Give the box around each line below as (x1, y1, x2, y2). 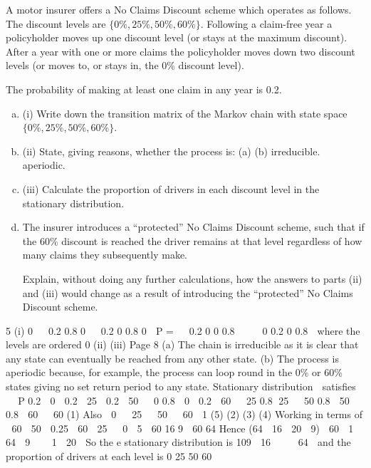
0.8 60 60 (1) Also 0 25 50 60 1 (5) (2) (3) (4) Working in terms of (6, 407, 362, 422)
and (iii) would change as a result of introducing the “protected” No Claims (22, 285, 353, 300)
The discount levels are (6, 16, 106, 31)
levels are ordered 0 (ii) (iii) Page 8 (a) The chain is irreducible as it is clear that (6, 337, 359, 352)
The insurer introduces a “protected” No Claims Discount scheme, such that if (22, 219, 365, 234)
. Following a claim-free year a (200, 16, 333, 31)
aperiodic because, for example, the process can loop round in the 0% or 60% (6, 365, 343, 380)
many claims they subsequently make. (22, 247, 188, 262)
